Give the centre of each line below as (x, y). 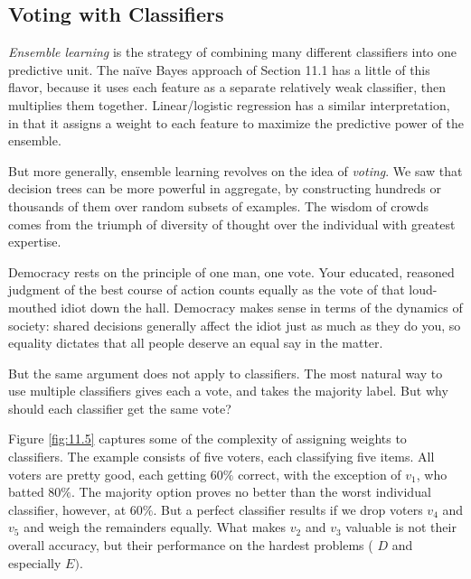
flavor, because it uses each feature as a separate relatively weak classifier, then (227, 87)
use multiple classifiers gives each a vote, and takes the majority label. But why (228, 391)
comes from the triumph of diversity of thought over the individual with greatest (232, 224)
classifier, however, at (67, 509)
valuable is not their (401, 527)
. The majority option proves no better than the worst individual (251, 492)
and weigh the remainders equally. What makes (155, 527)
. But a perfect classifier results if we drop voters (288, 509)
